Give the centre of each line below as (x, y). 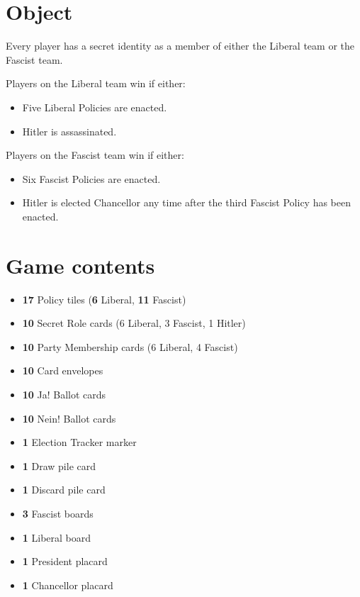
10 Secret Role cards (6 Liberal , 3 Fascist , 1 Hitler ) (134, 323)
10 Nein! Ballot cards (69, 418)
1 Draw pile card (59, 465)
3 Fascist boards (58, 513)
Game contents (80, 265)
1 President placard (65, 561)
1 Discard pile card (64, 490)
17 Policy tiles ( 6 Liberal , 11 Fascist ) (104, 299)
